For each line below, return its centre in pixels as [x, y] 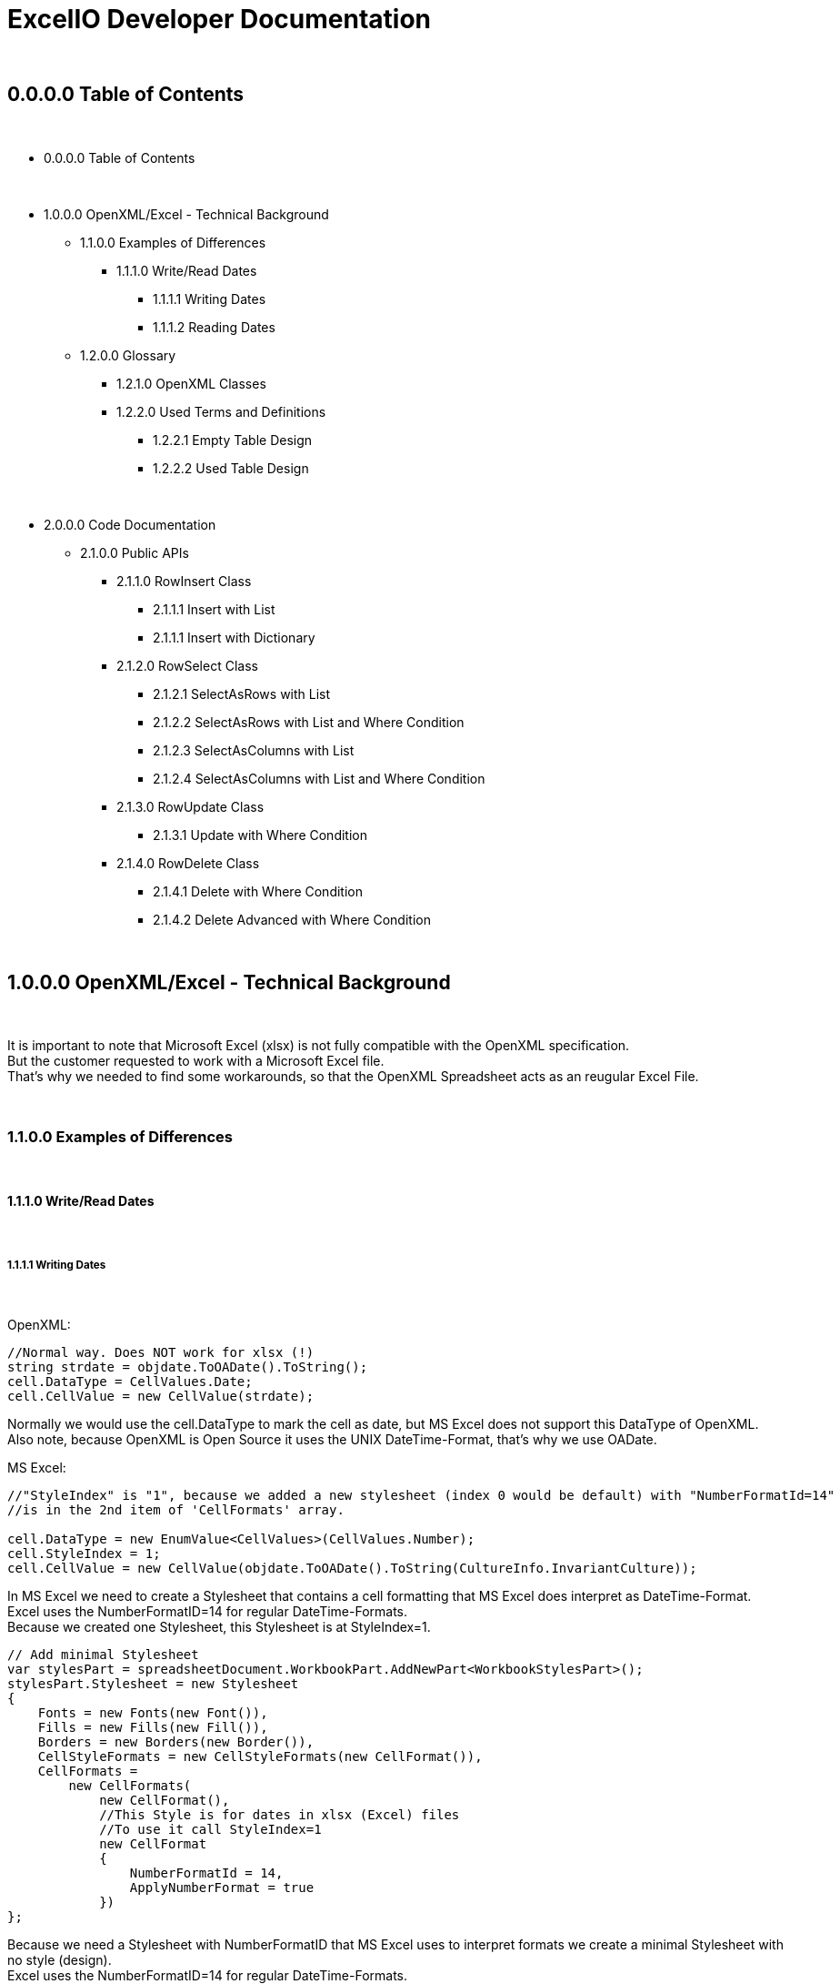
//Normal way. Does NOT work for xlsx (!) [161, 1353]
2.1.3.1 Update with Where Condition [260, 835]
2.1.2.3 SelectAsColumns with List [254, 750]
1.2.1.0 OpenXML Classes [191, 383]
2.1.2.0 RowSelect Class [187, 665]
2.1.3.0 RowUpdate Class [190, 806]
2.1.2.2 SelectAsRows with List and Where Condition [309, 722]
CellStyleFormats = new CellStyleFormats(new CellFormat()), [260, 1757]
